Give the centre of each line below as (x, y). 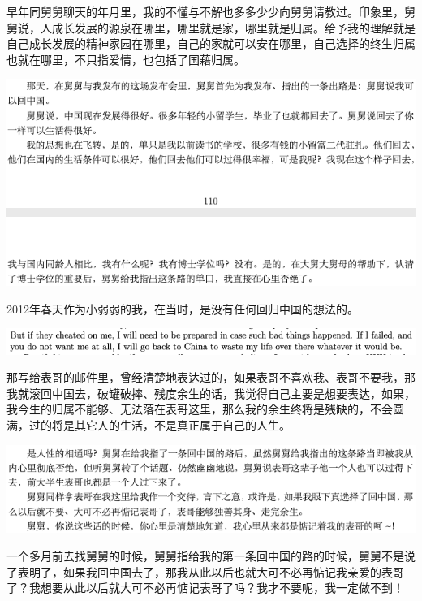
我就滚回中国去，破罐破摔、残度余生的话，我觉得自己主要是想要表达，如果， (211, 393)
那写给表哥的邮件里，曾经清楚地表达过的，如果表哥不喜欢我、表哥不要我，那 (211, 377)
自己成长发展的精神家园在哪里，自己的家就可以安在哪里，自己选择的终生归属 (211, 43)
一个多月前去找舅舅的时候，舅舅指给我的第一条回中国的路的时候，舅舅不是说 (211, 555)
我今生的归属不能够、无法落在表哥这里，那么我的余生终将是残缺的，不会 (200, 409)
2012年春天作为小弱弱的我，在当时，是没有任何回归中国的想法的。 (183, 308)
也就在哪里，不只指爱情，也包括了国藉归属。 (126, 59)
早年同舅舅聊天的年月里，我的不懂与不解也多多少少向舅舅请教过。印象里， (205, 11)
